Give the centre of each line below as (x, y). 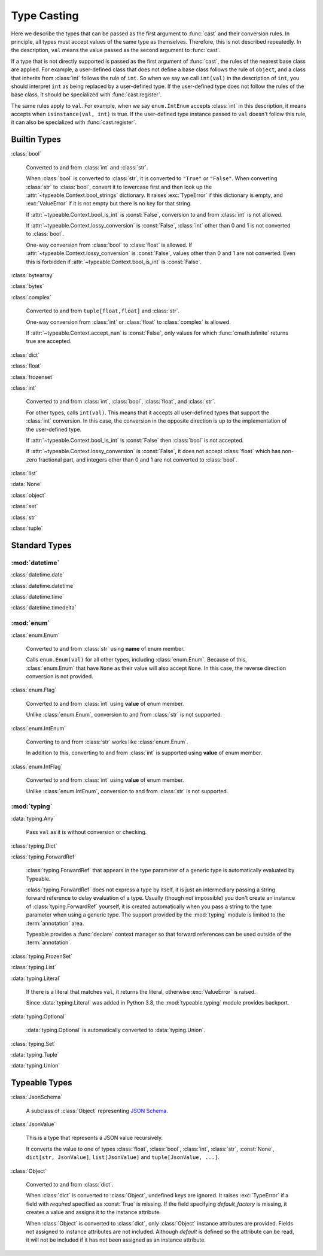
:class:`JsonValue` (33, 1124)
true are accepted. (49, 341)
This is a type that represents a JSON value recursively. (95, 1138)
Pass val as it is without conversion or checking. (86, 832)
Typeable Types (42, 1083)
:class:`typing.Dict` (34, 846)
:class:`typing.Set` (33, 1043)
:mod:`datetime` (35, 563)
